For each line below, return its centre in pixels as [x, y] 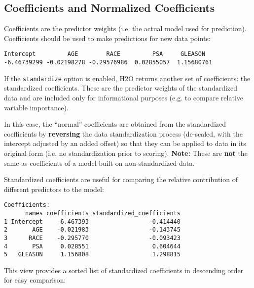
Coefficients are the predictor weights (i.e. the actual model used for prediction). [125, 28]
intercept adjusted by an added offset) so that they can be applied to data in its [125, 143]
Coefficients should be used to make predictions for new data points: [107, 38]
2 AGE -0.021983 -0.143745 [92, 230]
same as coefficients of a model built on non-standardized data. [99, 163]
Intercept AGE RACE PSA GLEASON [105, 54]
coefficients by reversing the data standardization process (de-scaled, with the [123, 133]
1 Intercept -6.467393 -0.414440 [92, 221]
